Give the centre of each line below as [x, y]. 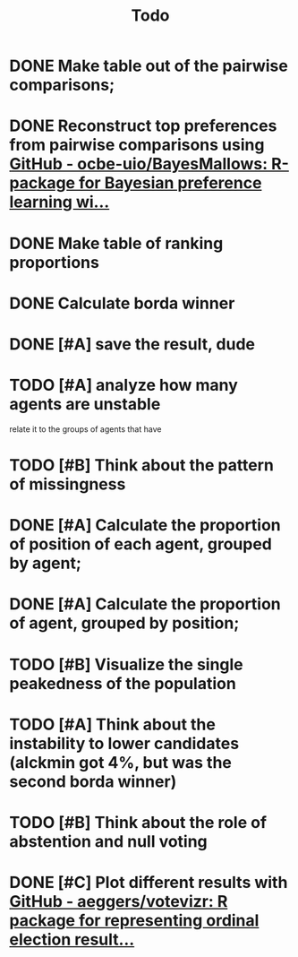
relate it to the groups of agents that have [85, 429]
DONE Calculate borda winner [122, 303]
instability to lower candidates [124, 743]
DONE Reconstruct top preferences [143, 126]
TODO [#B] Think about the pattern [142, 466]
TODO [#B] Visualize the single [126, 664]
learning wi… [60, 202]
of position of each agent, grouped [141, 544]
